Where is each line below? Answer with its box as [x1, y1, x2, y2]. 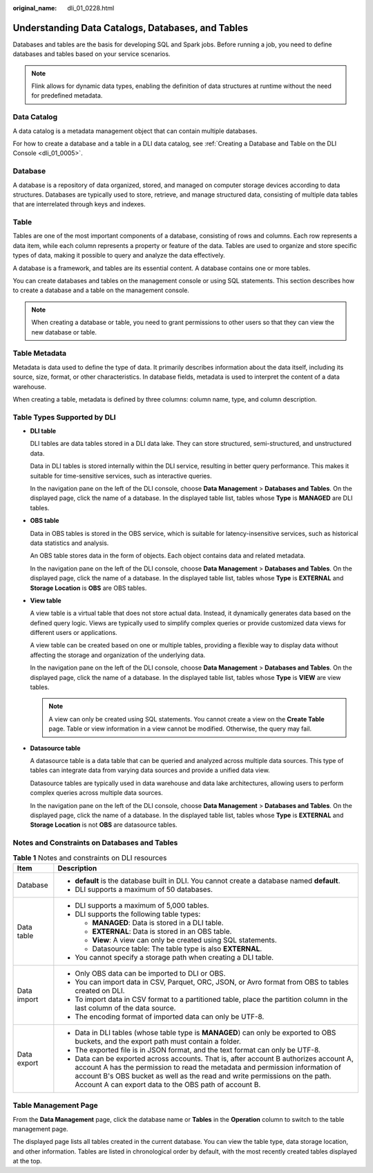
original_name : [12, 4, 57, 12]
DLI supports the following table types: [75, 909, 201, 919]
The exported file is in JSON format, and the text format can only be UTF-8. [75, 1045, 321, 1055]
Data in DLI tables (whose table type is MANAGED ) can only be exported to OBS [75, 1028, 336, 1037]
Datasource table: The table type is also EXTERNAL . [92, 944, 262, 953]
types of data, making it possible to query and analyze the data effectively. [12, 251, 226, 260]
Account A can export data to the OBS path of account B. [75, 1080, 261, 1089]
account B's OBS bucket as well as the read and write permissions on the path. [75, 1071, 332, 1080]
